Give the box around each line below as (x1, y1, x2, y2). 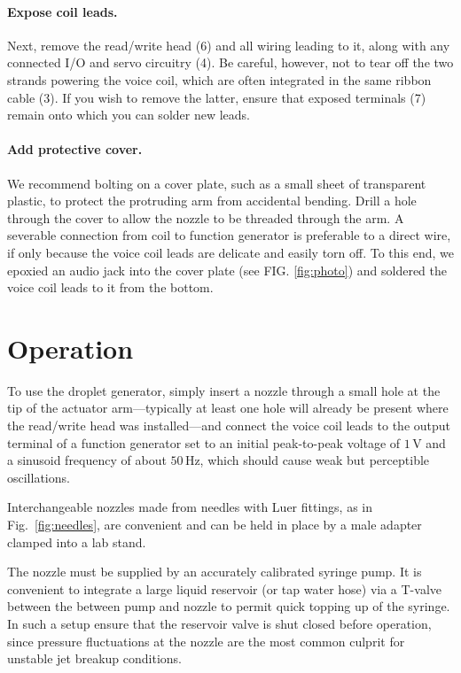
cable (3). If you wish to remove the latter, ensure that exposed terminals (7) (7, 88, 426, 106)
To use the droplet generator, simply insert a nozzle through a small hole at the (7, 381, 441, 399)
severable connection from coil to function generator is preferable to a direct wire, (7, 226, 451, 244)
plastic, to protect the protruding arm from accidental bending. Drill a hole (7, 191, 417, 210)
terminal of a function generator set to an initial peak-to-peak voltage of (7, 433, 401, 452)
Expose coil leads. (7, 2, 118, 20)
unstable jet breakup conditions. (7, 649, 183, 668)
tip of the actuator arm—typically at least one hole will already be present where (7, 398, 449, 417)
